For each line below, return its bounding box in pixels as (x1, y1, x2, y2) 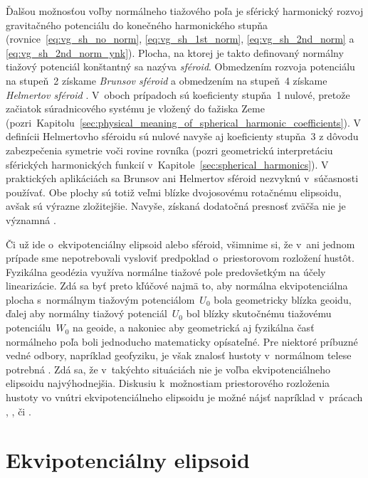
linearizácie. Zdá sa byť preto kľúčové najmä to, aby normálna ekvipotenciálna (6, 278, 348, 293)
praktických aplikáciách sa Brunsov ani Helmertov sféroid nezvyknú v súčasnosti (6, 171, 359, 186)
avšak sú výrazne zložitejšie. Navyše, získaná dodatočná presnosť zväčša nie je (6, 198, 346, 213)
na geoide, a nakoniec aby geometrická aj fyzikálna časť (72, 320, 315, 335)
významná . (6, 212, 56, 227)
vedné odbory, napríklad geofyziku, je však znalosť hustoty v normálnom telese (6, 348, 352, 363)
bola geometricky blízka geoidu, (214, 292, 352, 307)
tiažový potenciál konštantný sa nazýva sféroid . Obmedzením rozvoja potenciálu (6, 59, 355, 74)
